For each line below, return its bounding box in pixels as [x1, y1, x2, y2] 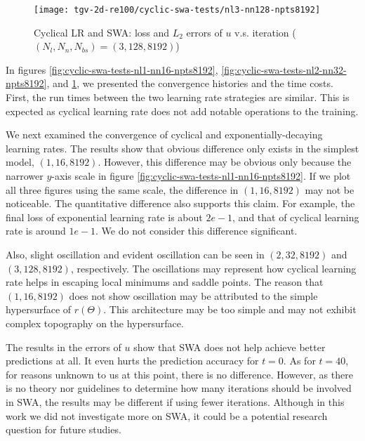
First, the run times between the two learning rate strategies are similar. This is [6, 90, 350, 105]
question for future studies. [6, 422, 121, 437]
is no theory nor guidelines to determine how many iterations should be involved [6, 381, 352, 395]
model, [6, 154, 34, 169]
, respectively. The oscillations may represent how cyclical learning [70, 261, 357, 275]
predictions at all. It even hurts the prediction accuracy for [6, 353, 259, 368]
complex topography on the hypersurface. [6, 315, 184, 330]
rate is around [6, 223, 66, 238]
